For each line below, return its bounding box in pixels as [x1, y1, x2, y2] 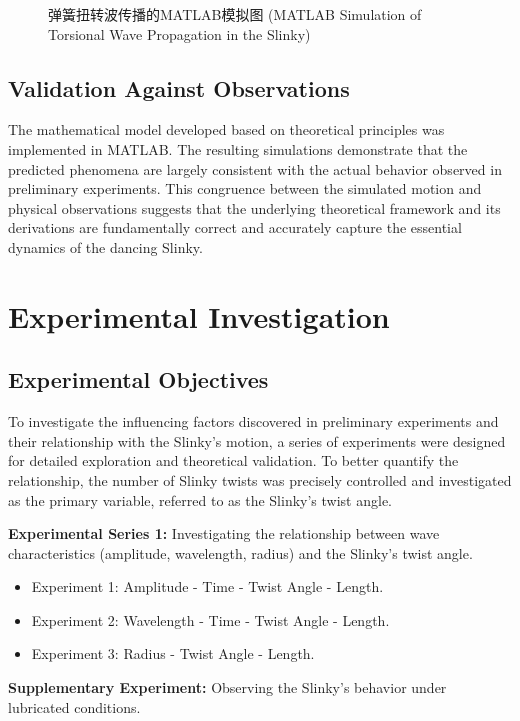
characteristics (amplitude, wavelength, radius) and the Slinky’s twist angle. [8, 542, 473, 563]
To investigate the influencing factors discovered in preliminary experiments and [8, 411, 499, 432]
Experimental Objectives [8, 364, 269, 395]
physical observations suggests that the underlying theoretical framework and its [8, 197, 501, 218]
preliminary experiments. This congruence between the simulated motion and [8, 178, 482, 199]
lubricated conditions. [8, 696, 141, 717]
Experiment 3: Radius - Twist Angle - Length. [31, 643, 315, 664]
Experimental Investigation [8, 295, 390, 336]
